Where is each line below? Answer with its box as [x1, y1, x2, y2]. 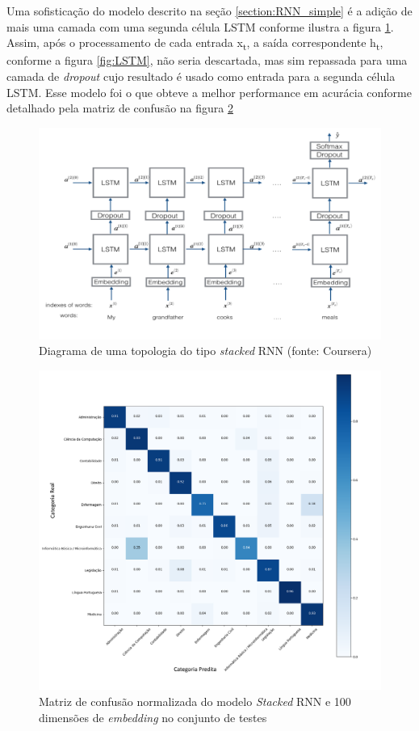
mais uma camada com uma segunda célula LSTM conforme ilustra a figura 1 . [6, 18, 394, 35]
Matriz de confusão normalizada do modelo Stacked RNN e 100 [39, 692, 351, 709]
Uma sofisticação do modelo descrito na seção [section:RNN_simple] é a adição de [6, 2, 413, 19]
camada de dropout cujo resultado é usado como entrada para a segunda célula [6, 67, 396, 84]
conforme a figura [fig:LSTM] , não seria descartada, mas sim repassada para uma [6, 52, 408, 69]
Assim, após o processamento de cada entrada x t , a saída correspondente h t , [6, 34, 383, 53]
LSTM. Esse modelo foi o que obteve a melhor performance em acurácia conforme [6, 83, 412, 100]
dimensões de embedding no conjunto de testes [39, 708, 267, 725]
